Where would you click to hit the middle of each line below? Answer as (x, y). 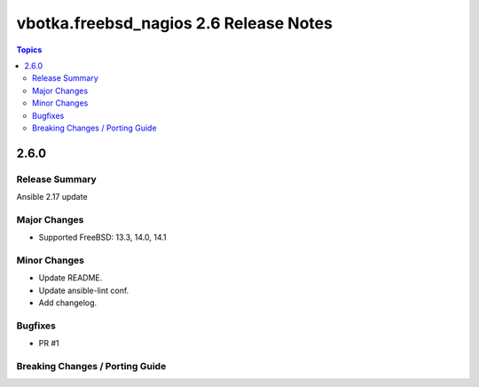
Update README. (71, 278)
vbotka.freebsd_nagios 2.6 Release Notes (174, 23)
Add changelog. (68, 303)
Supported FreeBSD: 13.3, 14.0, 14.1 (103, 237)
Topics (29, 50)
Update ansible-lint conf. (84, 290)
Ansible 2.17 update (52, 197)
